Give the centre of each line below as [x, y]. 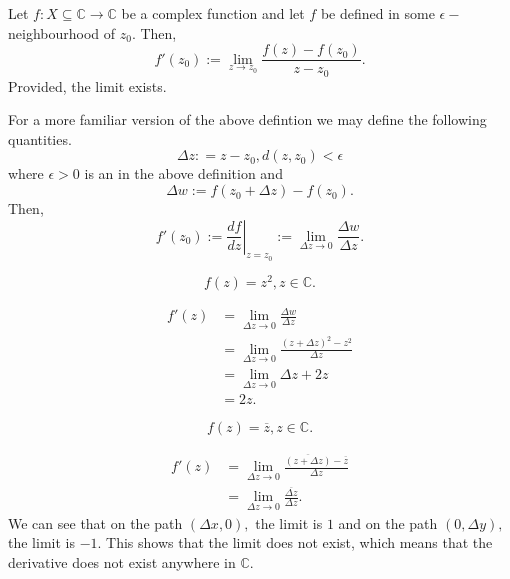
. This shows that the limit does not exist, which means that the [295, 542]
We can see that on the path [95, 522]
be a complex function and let [213, 13]
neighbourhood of [62, 32]
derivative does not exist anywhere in [122, 561]
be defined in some [377, 13]
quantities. [40, 138]
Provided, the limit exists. [87, 85]
